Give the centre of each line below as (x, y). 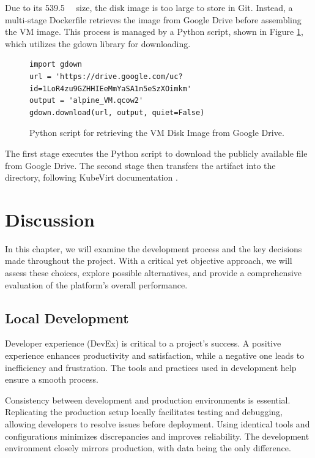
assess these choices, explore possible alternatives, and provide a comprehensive (154, 273)
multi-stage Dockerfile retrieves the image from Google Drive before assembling (153, 19)
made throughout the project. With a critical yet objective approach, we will (149, 261)
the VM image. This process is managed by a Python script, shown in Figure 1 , (154, 32)
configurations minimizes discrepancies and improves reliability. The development (157, 436)
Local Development (67, 317)
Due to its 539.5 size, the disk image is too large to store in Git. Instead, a (149, 7)
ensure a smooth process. (52, 379)
